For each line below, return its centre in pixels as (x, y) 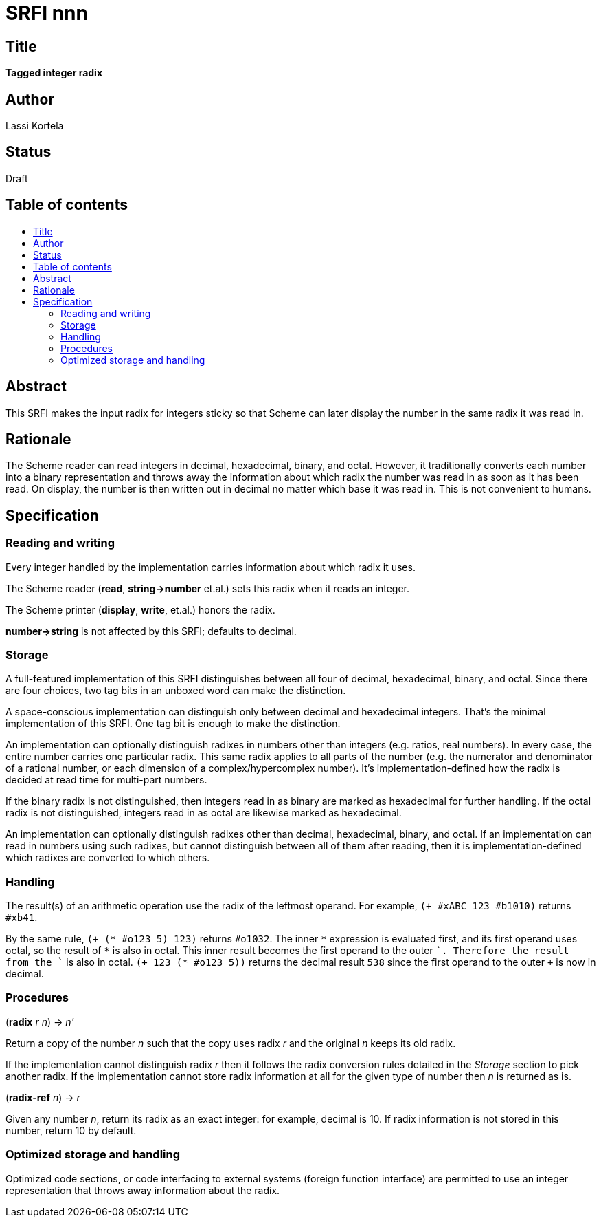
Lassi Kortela (35, 126)
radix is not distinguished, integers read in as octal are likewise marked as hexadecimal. (204, 813)
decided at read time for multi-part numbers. (106, 780)
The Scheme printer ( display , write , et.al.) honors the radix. (140, 609)
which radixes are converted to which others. (108, 858)
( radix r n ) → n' (40, 1021)
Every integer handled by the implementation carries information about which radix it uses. (211, 567)
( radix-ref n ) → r (43, 1097)
